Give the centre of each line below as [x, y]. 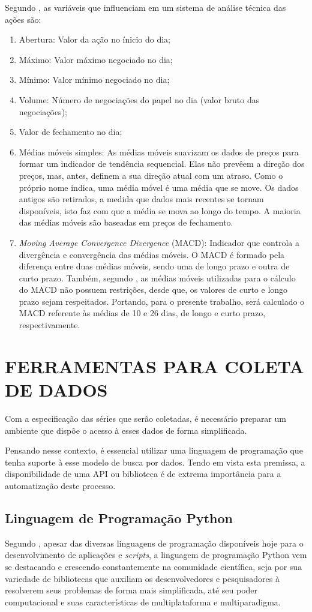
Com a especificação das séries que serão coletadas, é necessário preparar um [145, 418]
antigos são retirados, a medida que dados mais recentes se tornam [141, 199]
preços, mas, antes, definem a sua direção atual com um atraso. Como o [151, 175]
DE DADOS [56, 390]
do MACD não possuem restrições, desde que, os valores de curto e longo [153, 289]
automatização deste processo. [60, 485]
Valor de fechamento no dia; [70, 132]
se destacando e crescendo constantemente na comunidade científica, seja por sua [154, 566]
